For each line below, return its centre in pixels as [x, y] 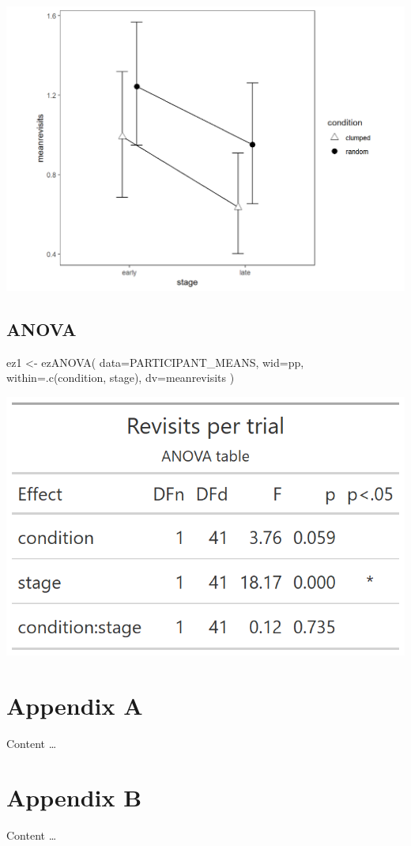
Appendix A [75, 705]
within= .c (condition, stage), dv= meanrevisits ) [121, 378]
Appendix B [74, 797]
